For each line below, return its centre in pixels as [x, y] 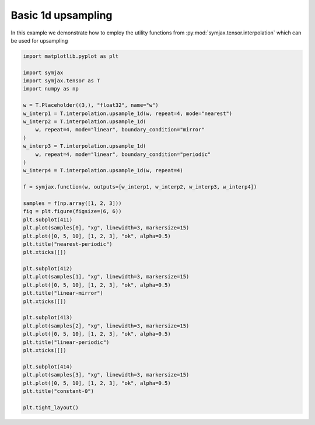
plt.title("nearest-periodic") [68, 244]
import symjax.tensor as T [62, 81]
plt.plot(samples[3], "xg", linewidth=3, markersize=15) [106, 375]
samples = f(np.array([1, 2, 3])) [72, 203]
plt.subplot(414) [48, 367]
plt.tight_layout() [51, 407]
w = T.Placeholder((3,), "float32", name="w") [91, 105]
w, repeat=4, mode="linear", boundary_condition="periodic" [123, 154]
